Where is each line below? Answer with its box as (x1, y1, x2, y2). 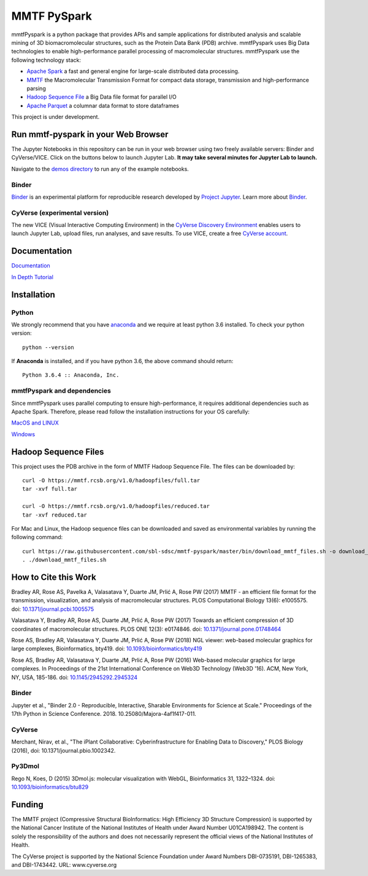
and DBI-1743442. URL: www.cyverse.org (11, 861, 117, 869)
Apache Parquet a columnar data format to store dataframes (26, 102, 179, 109)
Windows (11, 430, 36, 438)
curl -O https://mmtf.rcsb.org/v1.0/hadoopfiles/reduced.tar (22, 503, 210, 510)
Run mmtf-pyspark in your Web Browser (11, 129, 169, 139)
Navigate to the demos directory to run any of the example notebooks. (11, 165, 190, 172)
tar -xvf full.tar (22, 485, 78, 493)
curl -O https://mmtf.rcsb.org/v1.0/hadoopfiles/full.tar (22, 477, 201, 484)
